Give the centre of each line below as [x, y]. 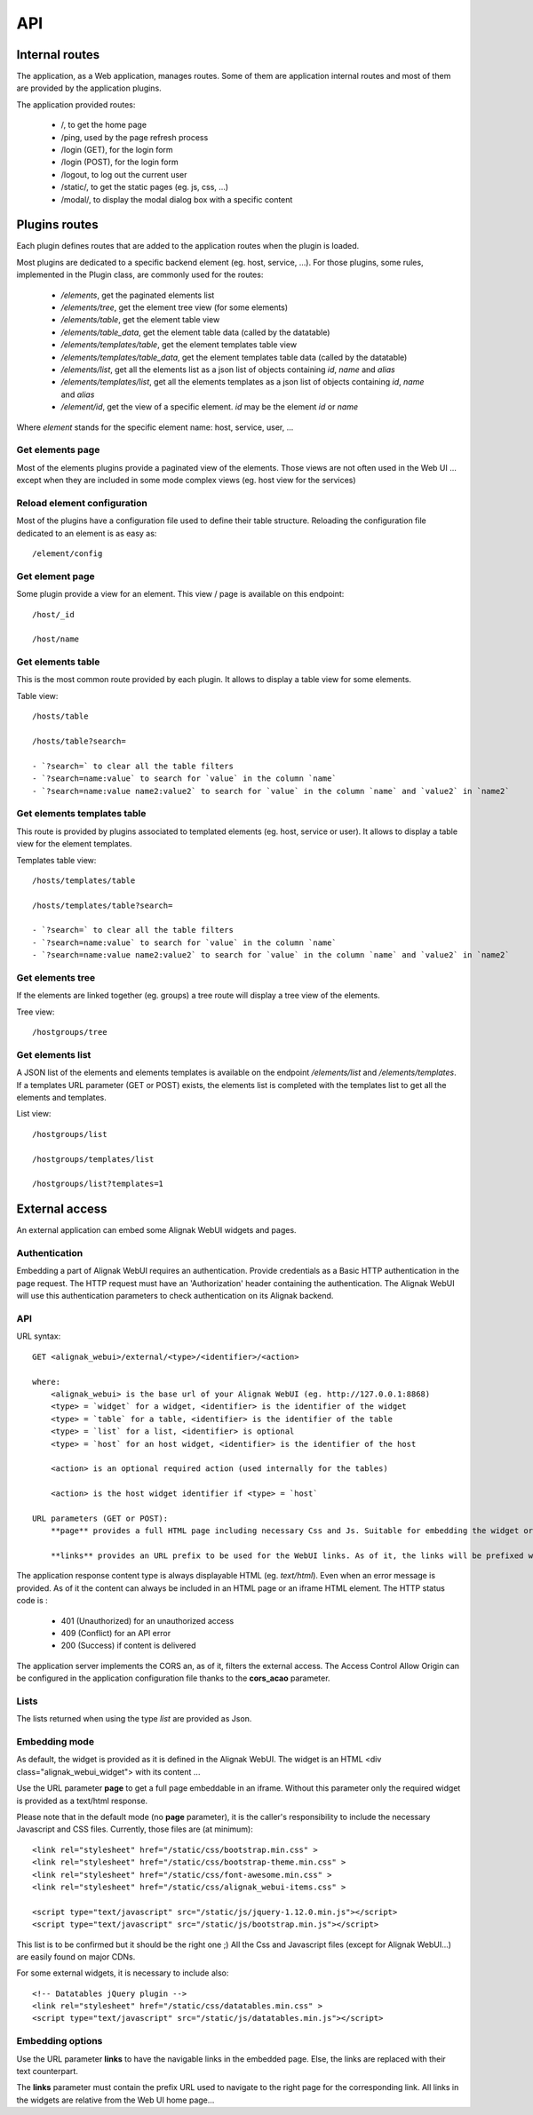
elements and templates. [61, 1098]
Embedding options [60, 2041]
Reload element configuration [82, 503]
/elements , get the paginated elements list [138, 295]
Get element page [56, 576]
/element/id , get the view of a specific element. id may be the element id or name [210, 407]
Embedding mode [56, 1742]
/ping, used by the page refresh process [135, 137]
